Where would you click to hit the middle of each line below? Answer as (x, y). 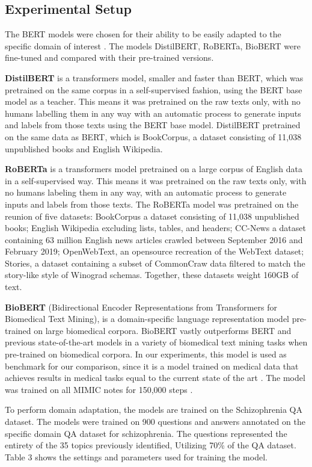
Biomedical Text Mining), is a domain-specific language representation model (147, 319)
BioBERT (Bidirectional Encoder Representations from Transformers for (141, 307)
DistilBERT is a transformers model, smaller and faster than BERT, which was (154, 77)
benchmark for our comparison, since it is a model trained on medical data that (152, 366)
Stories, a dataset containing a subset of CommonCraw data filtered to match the (155, 263)
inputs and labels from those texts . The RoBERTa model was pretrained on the (152, 204)
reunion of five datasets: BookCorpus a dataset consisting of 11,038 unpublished (152, 216)
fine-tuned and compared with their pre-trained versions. (109, 57)
